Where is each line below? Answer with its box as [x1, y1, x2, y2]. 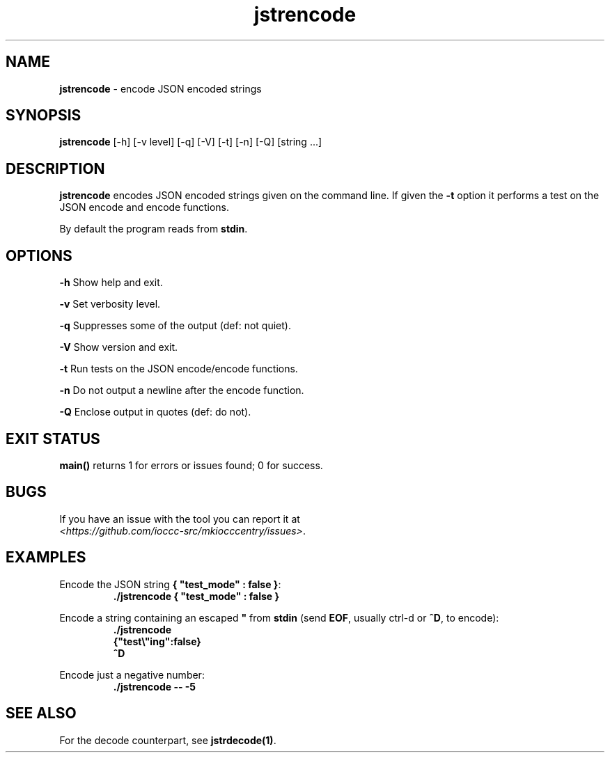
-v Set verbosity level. [59, 298, 161, 310]
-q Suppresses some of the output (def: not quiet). [59, 319, 291, 332]
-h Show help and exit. [59, 276, 163, 289]
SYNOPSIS [6, 106, 81, 125]
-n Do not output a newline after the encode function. [59, 384, 304, 397]
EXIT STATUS [6, 429, 100, 448]
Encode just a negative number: [59, 668, 205, 681]
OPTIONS [6, 246, 72, 264]
